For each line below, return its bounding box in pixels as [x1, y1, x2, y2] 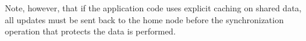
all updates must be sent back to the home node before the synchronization [5, 13, 284, 26]
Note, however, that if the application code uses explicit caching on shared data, [5, 2, 302, 14]
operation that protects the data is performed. [5, 25, 176, 37]
